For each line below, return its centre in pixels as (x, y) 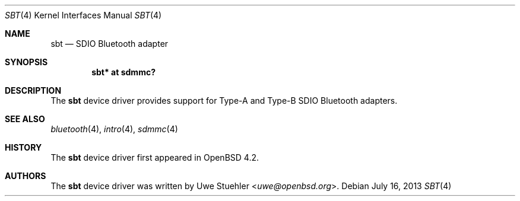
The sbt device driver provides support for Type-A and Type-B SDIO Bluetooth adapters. (224, 100)
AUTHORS (26, 176)
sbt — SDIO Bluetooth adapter (110, 44)
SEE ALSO (25, 119)
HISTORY (23, 147)
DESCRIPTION (33, 90)
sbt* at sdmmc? (123, 72)
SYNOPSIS (26, 62)
